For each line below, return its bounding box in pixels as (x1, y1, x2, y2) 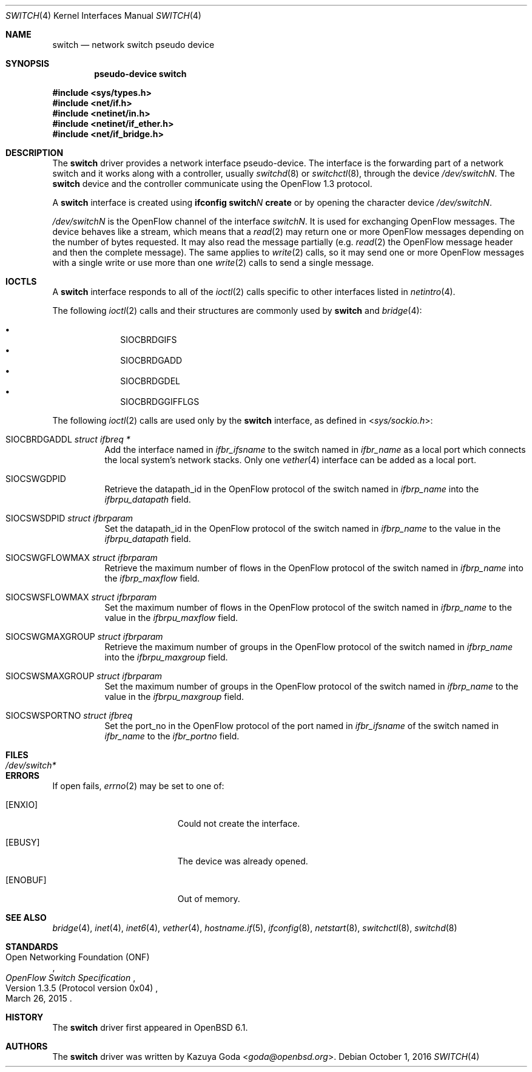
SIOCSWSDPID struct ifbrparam (5, 513, 133, 523)
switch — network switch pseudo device (52, 39, 215, 50)
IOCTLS (5, 276, 37, 287)
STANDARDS (5, 941, 58, 952)
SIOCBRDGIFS (120, 334, 177, 345)
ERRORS (5, 770, 40, 781)
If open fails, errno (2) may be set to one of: (52, 781, 224, 791)
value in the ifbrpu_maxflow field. (104, 612, 238, 623)
